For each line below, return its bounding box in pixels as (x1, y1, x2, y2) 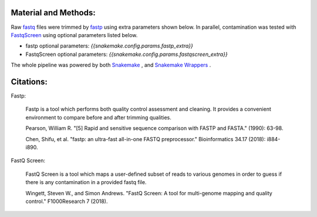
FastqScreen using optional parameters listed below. (11, 31, 138, 38)
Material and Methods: (11, 8, 96, 18)
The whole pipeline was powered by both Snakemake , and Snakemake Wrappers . (11, 62, 211, 69)
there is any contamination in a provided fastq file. (25, 179, 147, 186)
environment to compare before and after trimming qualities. (25, 113, 171, 121)
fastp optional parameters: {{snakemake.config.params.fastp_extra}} (25, 42, 194, 49)
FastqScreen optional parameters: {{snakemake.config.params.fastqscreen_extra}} (25, 51, 228, 58)
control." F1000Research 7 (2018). (25, 198, 108, 205)
